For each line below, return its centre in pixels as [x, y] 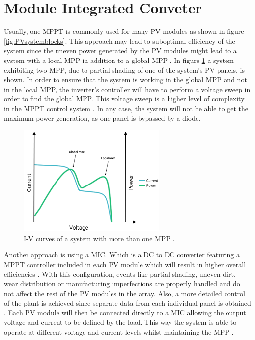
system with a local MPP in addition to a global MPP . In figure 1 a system [119, 60]
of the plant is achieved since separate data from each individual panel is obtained [127, 303]
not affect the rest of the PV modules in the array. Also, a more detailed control [125, 293]
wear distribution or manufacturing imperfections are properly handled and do [122, 284]
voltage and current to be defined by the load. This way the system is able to [120, 322]
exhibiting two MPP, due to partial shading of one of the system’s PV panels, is [124, 70]
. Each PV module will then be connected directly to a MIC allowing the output [125, 312]
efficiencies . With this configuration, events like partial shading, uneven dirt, [120, 274]
